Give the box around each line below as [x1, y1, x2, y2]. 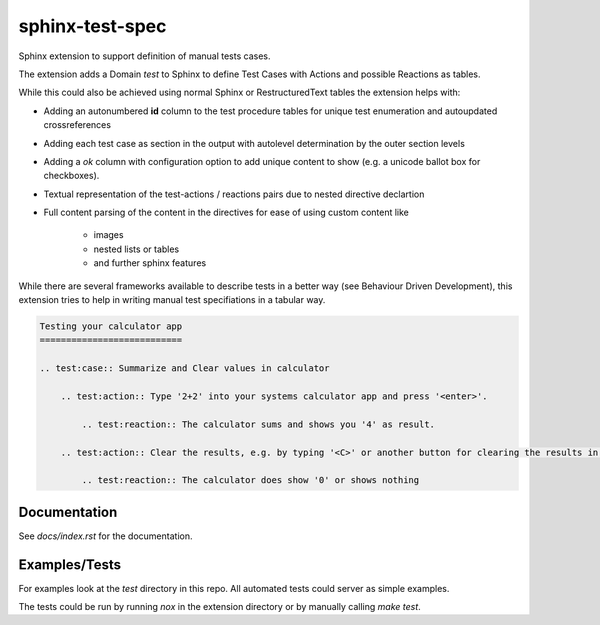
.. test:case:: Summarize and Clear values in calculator [39, 363, 330, 374]
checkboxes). [43, 170, 100, 182]
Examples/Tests [18, 556, 122, 573]
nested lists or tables [93, 243, 180, 255]
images [93, 229, 124, 241]
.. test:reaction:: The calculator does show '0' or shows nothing [81, 475, 420, 486]
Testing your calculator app [39, 321, 183, 332]
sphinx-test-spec [18, 15, 167, 37]
